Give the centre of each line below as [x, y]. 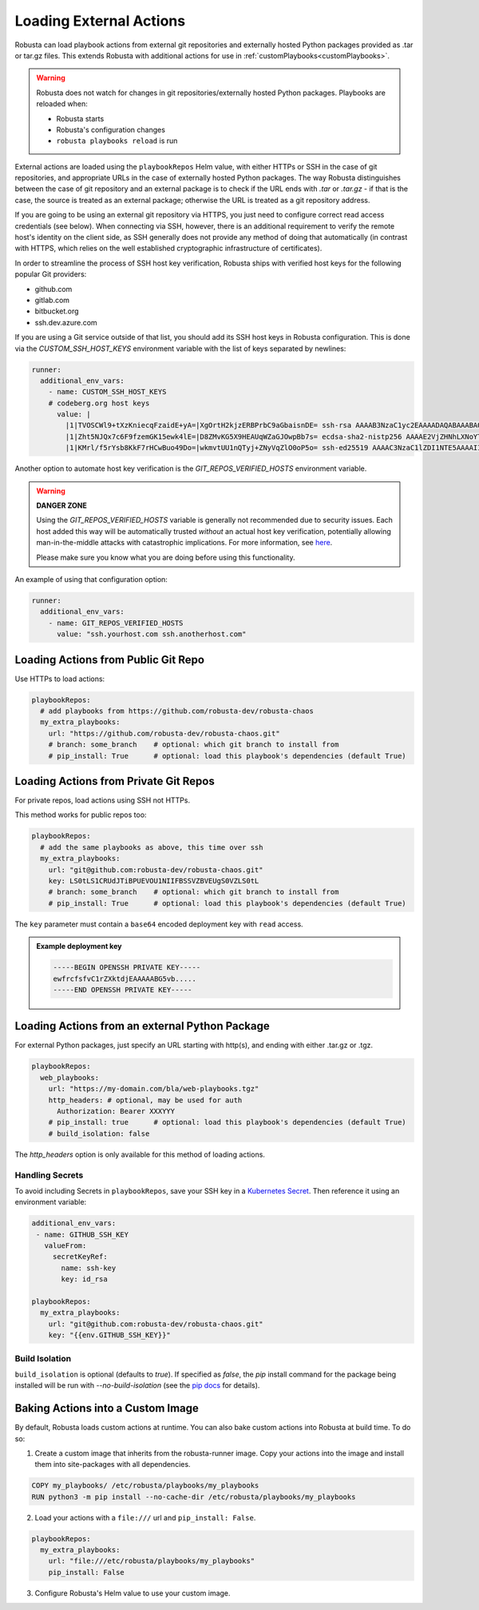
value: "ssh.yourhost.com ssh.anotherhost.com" [152, 634]
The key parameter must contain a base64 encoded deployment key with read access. [159, 924]
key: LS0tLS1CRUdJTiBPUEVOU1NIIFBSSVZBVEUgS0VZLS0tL [154, 881]
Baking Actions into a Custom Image [107, 1408]
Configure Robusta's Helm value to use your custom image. [133, 1593]
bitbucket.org [57, 311]
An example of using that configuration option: [91, 579]
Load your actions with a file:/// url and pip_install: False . [145, 1517]
